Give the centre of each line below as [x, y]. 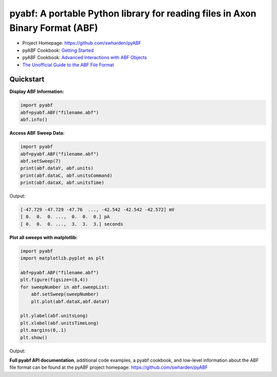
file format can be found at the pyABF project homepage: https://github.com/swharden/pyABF [108, 367]
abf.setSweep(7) [41, 161]
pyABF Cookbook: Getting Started [58, 50]
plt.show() [34, 337]
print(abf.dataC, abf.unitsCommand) [66, 175]
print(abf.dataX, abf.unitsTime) [62, 183]
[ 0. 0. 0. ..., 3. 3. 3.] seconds [72, 224]
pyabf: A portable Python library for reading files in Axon [133, 13]
